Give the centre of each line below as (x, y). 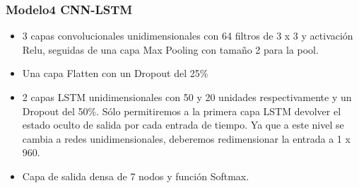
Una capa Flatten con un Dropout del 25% (115, 73)
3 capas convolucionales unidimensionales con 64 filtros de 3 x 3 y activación (188, 36)
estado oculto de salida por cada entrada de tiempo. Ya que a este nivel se (183, 125)
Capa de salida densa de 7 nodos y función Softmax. (136, 176)
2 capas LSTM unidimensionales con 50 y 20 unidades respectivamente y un (187, 97)
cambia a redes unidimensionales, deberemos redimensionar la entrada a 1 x (186, 138)
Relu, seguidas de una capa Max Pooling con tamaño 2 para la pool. (170, 49)
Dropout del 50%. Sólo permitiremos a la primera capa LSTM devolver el (182, 111)
